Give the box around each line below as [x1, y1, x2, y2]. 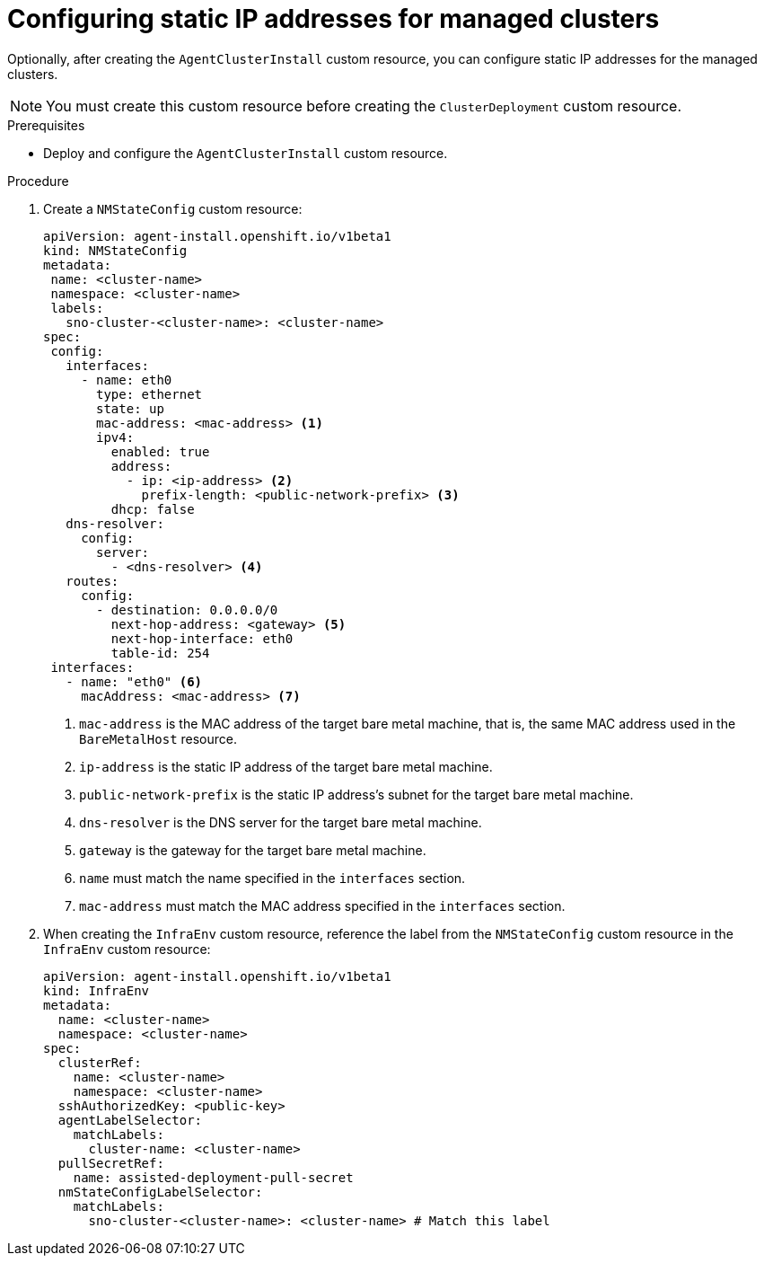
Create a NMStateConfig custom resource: [43, 200, 303, 216]
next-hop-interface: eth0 [110, 631, 294, 646]
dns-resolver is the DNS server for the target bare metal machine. [79, 814, 482, 830]
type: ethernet [96, 386, 203, 402]
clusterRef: [57, 1055, 142, 1070]
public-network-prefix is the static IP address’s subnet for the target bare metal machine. [79, 786, 634, 802]
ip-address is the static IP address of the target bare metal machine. [79, 758, 493, 774]
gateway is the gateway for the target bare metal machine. [79, 842, 426, 858]
